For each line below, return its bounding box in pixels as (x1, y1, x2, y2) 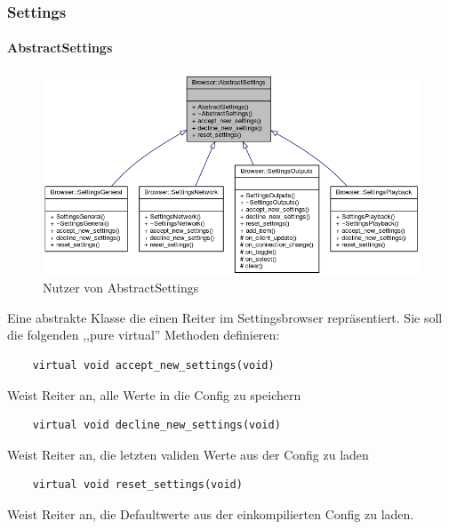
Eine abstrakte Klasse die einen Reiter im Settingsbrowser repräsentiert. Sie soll (7, 308, 443, 326)
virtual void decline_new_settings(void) (32, 419, 281, 432)
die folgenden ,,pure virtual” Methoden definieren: (7, 325, 280, 344)
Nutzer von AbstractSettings (43, 278, 199, 297)
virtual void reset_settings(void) (32, 478, 243, 492)
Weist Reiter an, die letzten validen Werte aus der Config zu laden (7, 445, 369, 463)
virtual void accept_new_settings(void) (32, 358, 275, 372)
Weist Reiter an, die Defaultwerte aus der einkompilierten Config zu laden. (7, 504, 414, 523)
